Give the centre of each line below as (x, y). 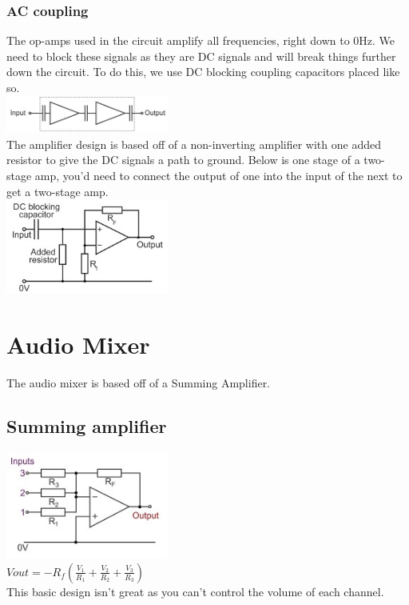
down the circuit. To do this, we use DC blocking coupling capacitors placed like (203, 72)
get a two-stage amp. (58, 191)
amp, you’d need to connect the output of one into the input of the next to (218, 175)
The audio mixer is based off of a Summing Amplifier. (139, 383)
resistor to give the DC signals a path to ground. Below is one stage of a (183, 160)
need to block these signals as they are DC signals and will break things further (201, 56)
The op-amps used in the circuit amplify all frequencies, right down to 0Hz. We (201, 40)
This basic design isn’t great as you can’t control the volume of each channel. (195, 591)
